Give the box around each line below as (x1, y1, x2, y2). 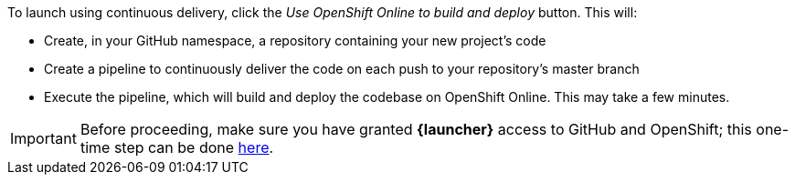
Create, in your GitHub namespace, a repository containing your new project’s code (44, 33, 546, 48)
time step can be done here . (79, 138, 274, 157)
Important (10, 129, 77, 147)
